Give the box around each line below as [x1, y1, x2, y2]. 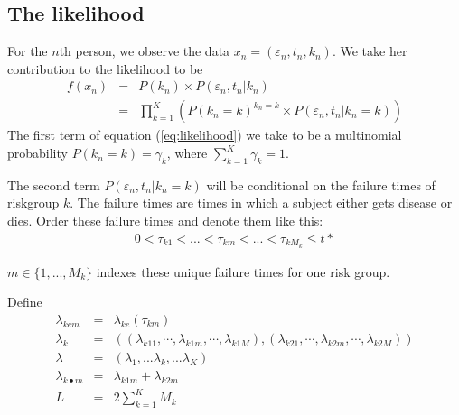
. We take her [332, 41, 407, 60]
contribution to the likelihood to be [7, 59, 203, 78]
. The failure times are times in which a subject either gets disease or [70, 193, 453, 212]
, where [166, 143, 208, 162]
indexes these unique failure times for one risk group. [96, 262, 390, 281]
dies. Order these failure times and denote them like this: [7, 211, 323, 230]
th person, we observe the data [59, 41, 230, 60]
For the [7, 41, 48, 60]
